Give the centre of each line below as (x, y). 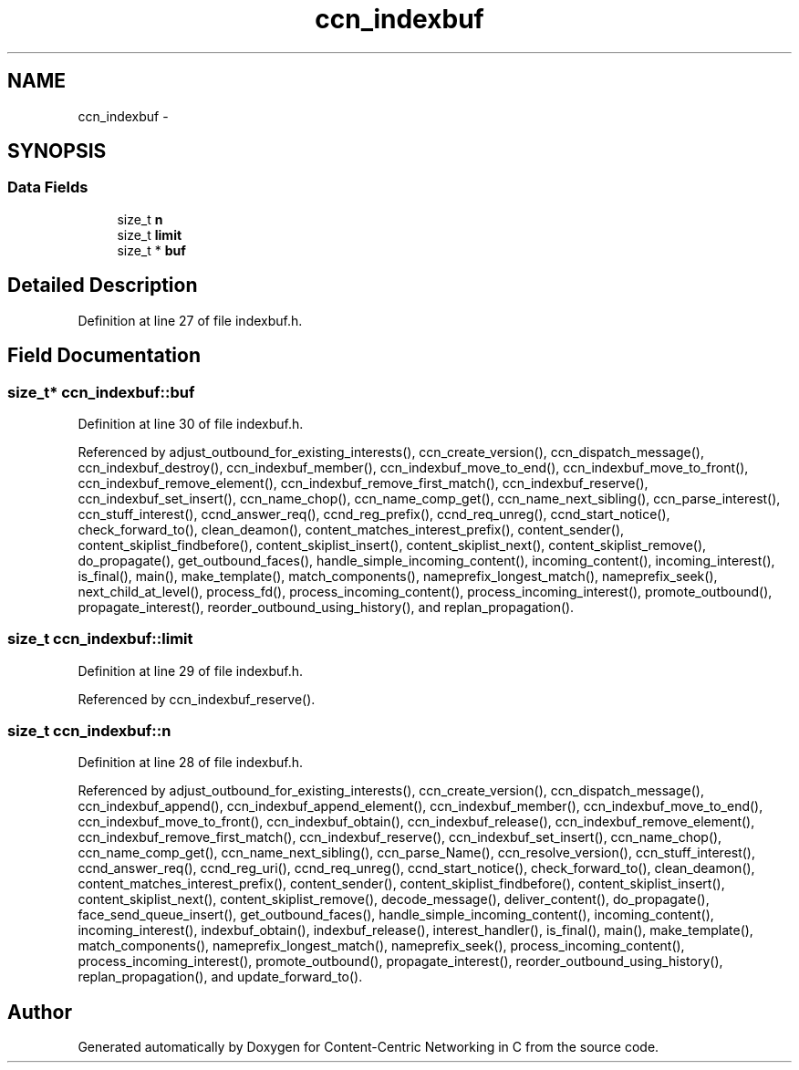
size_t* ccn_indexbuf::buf (101, 392)
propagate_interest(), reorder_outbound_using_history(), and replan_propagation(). (326, 607)
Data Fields (48, 187)
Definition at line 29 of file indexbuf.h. (191, 670)
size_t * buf (151, 250)
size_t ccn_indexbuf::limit (100, 639)
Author (40, 1012)
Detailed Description (103, 286)
